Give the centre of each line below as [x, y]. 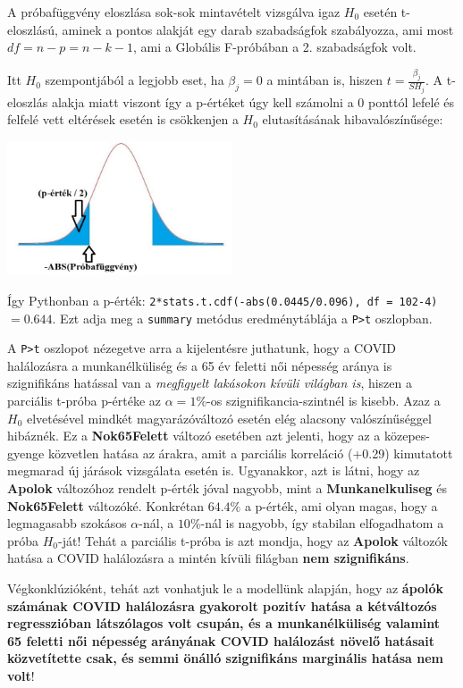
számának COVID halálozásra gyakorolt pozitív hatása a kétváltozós [222, 605]
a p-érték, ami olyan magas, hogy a [341, 505]
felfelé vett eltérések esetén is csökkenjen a [123, 119]
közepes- [408, 436]
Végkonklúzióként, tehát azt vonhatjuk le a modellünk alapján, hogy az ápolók [226, 588]
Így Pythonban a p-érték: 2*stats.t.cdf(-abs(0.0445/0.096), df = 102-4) [223, 300]
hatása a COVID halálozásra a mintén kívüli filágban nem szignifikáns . [208, 558]
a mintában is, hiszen [325, 80]
